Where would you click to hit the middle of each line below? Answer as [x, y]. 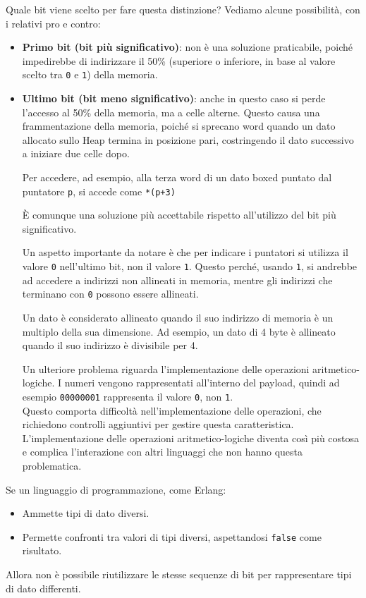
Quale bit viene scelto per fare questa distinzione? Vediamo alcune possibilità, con [183, 9]
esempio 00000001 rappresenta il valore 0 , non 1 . [128, 396]
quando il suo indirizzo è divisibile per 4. [110, 345]
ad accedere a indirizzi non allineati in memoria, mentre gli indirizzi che [177, 280]
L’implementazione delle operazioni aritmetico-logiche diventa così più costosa [191, 438]
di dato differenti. [43, 588]
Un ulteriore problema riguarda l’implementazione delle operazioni [166, 368]
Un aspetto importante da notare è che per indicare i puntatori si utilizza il [185, 252]
